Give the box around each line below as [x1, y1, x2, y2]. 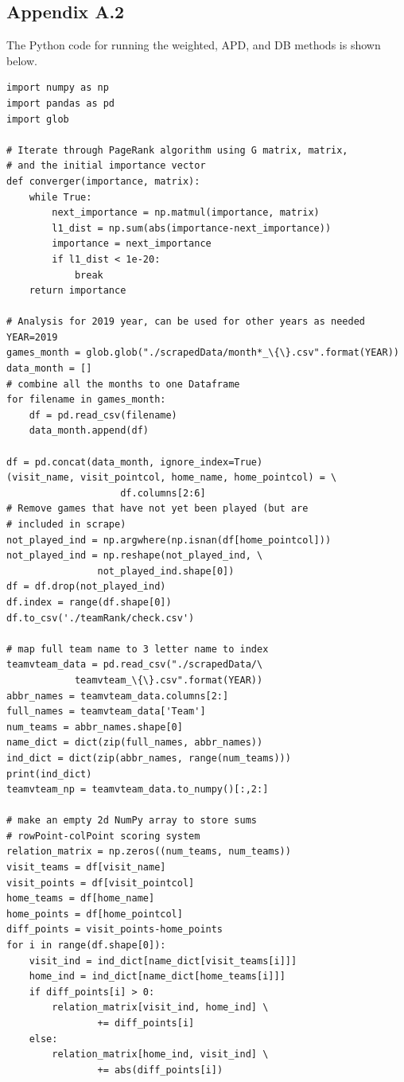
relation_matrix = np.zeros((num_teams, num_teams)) [6, 846, 291, 858]
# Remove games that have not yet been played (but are [6, 503, 309, 515]
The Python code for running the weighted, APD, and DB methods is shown [6, 37, 381, 53]
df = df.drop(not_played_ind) [6, 581, 166, 593]
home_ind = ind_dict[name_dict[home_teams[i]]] [29, 971, 286, 983]
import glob [6, 113, 69, 125]
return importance [29, 285, 126, 297]
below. [6, 52, 37, 68]
